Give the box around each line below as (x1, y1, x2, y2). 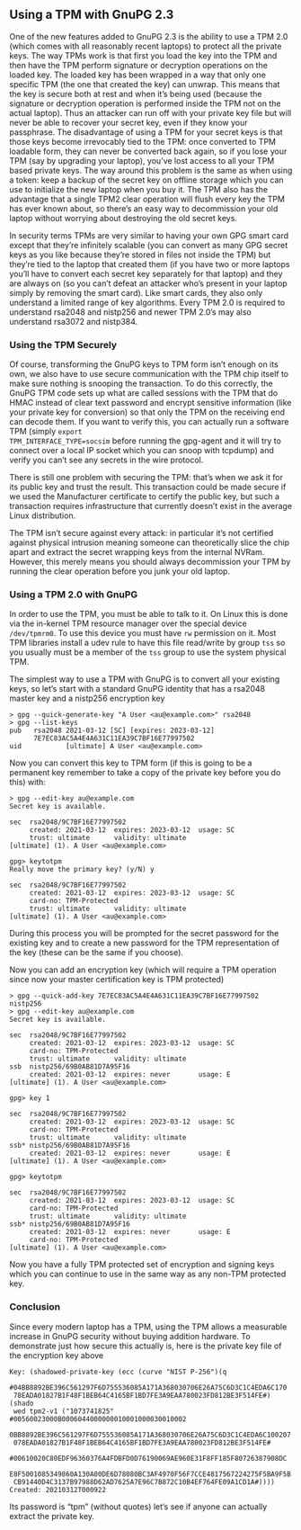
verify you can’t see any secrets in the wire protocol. (9, 454, 204, 466)
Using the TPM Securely (9, 338, 118, 351)
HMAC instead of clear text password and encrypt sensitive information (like (9, 398, 292, 408)
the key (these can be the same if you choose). (9, 947, 184, 958)
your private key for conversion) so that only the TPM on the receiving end (9, 407, 286, 417)
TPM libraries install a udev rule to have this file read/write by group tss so (9, 638, 286, 649)
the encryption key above (9, 1349, 104, 1361)
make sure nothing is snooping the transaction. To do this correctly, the (9, 378, 273, 389)
